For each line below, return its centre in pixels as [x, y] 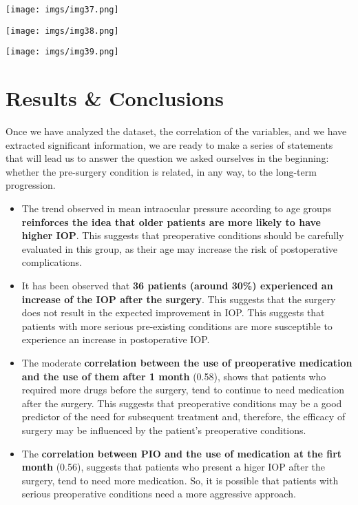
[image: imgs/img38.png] [62, 31]
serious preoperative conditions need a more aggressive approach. [159, 494]
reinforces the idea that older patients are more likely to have [171, 221]
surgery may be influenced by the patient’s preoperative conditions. [164, 430]
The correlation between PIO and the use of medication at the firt [182, 453]
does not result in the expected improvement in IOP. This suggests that [173, 312]
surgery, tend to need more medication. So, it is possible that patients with [180, 480]
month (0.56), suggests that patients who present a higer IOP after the [173, 467]
